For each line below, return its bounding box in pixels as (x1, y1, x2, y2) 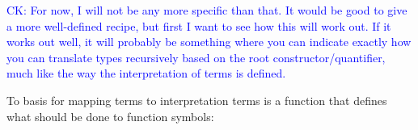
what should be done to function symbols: (6, 107, 214, 124)
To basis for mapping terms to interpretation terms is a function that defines (6, 91, 387, 108)
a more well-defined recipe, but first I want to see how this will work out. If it (6, 17, 391, 34)
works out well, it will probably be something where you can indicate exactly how (6, 33, 412, 50)
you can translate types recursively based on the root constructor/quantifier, (6, 48, 386, 65)
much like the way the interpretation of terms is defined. (6, 65, 286, 82)
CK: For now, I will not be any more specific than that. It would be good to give (6, 2, 407, 18)
